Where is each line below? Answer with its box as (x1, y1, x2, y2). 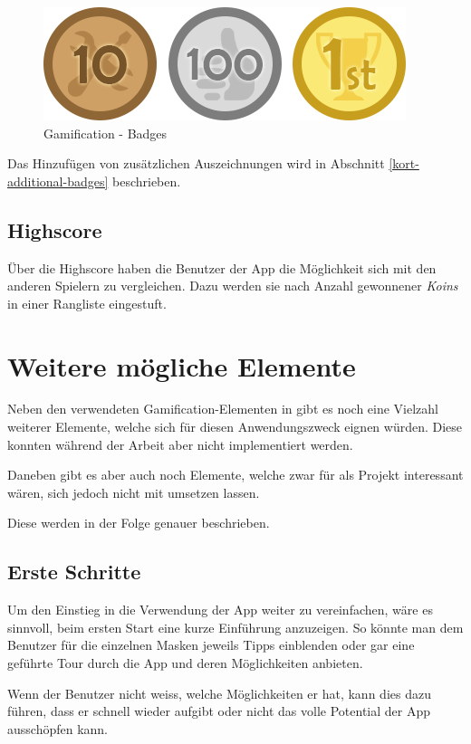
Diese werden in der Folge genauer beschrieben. (7, 513, 270, 532)
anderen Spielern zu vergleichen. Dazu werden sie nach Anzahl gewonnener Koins (7, 276, 458, 295)
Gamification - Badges (43, 123, 168, 142)
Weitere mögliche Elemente (7, 347, 356, 384)
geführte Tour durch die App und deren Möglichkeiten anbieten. (7, 653, 363, 672)
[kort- (389, 154, 419, 173)
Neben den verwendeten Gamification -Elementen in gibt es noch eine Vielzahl (7, 399, 439, 418)
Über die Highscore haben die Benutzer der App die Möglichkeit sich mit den (7, 258, 437, 277)
